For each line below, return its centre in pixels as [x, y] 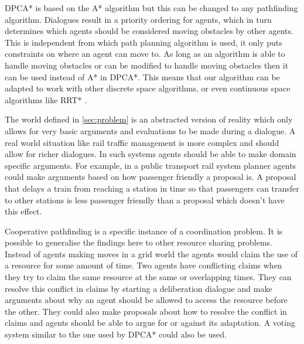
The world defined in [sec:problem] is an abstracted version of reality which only [149, 119]
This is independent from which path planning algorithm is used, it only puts [144, 42]
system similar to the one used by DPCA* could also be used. [116, 334]
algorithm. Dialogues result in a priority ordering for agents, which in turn [138, 19]
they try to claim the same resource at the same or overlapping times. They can [148, 277]
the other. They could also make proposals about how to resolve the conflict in [146, 311]
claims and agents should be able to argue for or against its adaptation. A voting [150, 323]
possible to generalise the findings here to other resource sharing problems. [139, 242]
